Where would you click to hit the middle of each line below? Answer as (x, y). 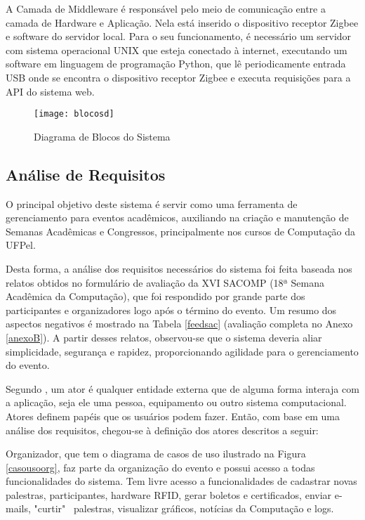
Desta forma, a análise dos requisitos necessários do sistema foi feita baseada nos (179, 268)
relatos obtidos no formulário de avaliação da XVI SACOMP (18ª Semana (165, 282)
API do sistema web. (50, 91)
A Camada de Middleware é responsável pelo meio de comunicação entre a (166, 8)
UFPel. (21, 245)
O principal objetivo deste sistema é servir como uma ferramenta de (152, 203)
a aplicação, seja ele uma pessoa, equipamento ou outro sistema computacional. (176, 402)
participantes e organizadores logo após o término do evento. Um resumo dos (171, 310)
